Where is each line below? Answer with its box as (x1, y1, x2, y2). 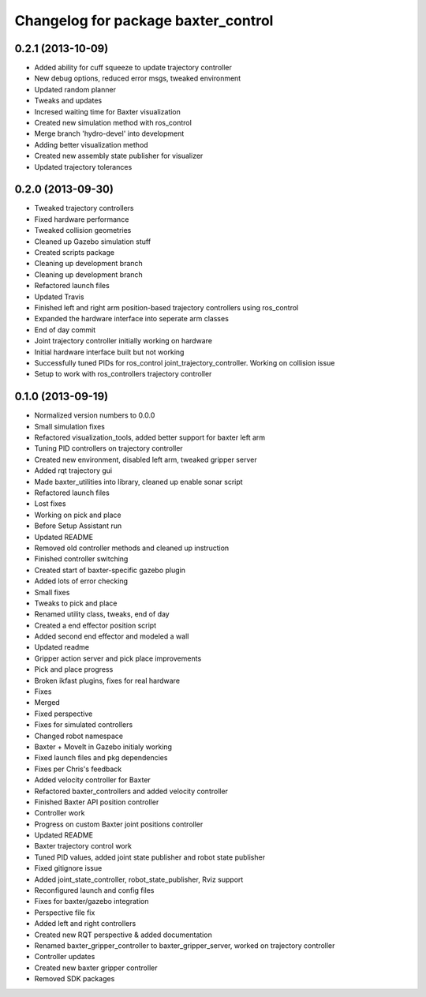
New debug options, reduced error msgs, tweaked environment (34, 73, 241, 83)
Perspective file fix (34, 908, 95, 917)
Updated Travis (34, 292, 84, 302)
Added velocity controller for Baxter (34, 775, 151, 785)
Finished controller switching (34, 554, 129, 564)
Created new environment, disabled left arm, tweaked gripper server (34, 455, 257, 464)
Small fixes (34, 587, 70, 597)
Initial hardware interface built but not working (34, 347, 185, 357)
